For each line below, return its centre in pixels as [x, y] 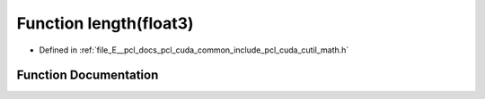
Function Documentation [88, 75]
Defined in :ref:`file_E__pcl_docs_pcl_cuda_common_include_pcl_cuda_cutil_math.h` [194, 50]
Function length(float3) [105, 23]
